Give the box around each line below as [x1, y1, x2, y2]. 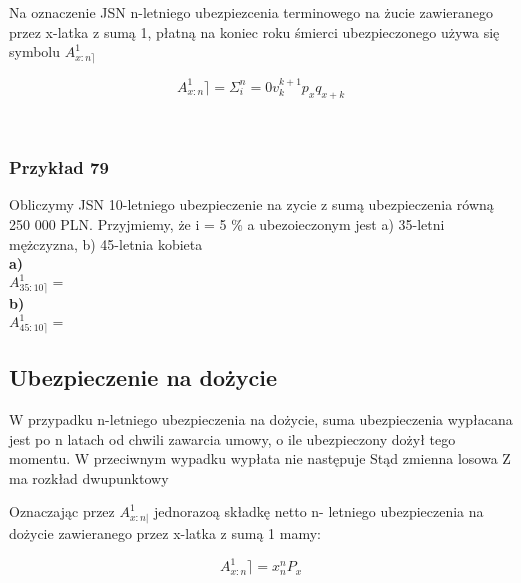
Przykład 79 [9, 155, 109, 180]
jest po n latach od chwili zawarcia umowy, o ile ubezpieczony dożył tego [9, 428, 456, 449]
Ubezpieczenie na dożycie [9, 362, 278, 393]
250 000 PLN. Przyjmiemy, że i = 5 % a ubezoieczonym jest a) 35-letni [9, 213, 445, 234]
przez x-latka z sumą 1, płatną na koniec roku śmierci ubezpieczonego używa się [9, 21, 500, 42]
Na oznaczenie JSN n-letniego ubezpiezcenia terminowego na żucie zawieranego [9, 2, 493, 22]
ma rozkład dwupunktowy [9, 467, 169, 488]
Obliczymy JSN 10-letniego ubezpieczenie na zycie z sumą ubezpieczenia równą [9, 194, 494, 215]
